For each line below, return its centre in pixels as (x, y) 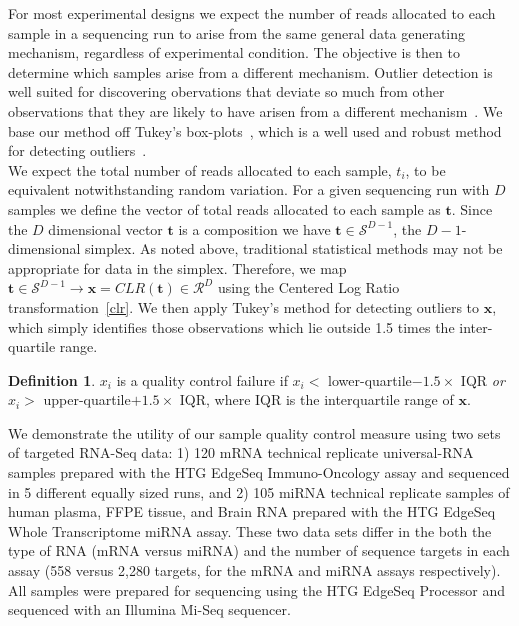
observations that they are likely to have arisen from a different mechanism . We (255, 110)
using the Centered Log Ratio (308, 287)
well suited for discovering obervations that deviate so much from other (226, 91)
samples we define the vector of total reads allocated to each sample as (224, 208)
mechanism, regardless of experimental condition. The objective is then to (234, 52)
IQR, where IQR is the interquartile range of (316, 399)
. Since (472, 208)
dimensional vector (105, 228)
